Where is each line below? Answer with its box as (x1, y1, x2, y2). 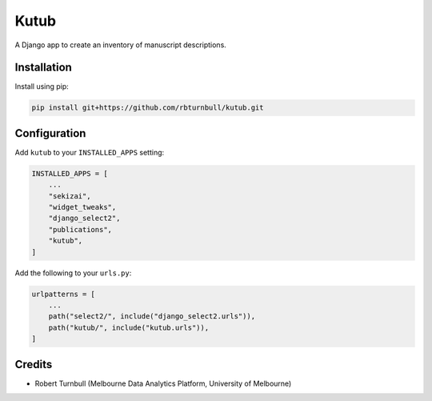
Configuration (14, 126, 86, 140)
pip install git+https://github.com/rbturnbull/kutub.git (31, 103, 264, 112)
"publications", (48, 225, 112, 234)
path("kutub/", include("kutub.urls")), (48, 323, 210, 332)
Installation (14, 61, 72, 74)
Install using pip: (14, 82, 70, 91)
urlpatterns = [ (31, 289, 96, 299)
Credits (14, 357, 53, 371)
